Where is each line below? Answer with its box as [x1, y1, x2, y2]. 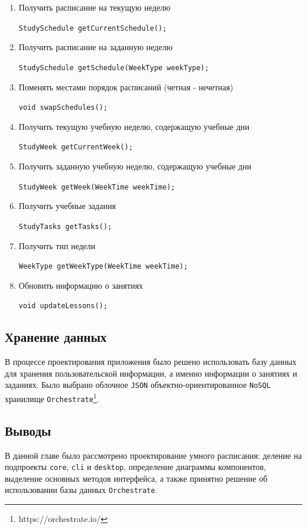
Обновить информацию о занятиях [18, 279, 143, 291]
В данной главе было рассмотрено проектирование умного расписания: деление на [5, 449, 302, 461]
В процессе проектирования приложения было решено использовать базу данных [5, 355, 297, 368]
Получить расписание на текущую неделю [18, 1, 171, 13]
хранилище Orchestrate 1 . [5, 391, 99, 404]
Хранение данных [5, 328, 107, 346]
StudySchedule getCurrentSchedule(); [18, 24, 167, 32]
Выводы [5, 421, 51, 439]
